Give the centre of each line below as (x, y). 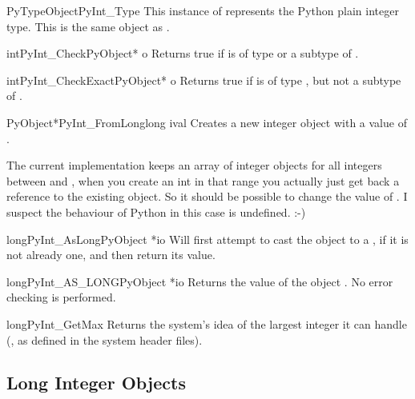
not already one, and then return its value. (111, 255)
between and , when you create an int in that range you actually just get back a (203, 180)
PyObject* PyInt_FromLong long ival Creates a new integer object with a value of (207, 122)
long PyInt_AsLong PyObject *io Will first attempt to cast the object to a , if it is (207, 239)
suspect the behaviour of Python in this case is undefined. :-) (156, 211)
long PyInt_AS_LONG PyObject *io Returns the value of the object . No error (200, 281)
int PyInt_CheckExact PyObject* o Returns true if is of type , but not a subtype (204, 80)
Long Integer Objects (96, 383)
